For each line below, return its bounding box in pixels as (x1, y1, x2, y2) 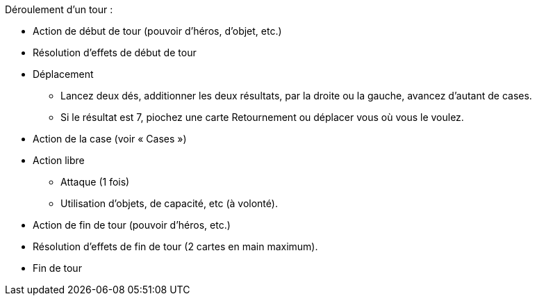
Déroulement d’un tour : (5, 3, 113, 15)
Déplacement (33, 68, 94, 80)
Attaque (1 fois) (60, 176, 130, 188)
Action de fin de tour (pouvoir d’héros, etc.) (33, 219, 231, 231)
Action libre (33, 154, 85, 166)
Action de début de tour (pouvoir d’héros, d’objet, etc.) (33, 25, 282, 37)
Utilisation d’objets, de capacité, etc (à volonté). (60, 197, 278, 209)
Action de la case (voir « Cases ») (33, 133, 187, 145)
